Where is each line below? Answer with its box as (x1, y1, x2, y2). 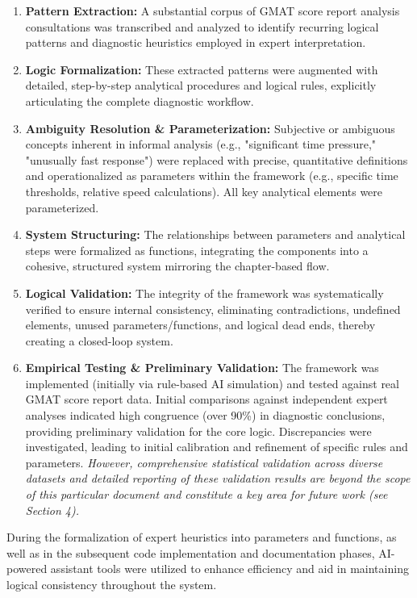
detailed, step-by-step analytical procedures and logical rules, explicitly (25, 77, 377, 94)
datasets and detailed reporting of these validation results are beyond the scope (25, 470, 411, 487)
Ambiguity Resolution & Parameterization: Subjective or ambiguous (25, 119, 395, 136)
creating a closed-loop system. (25, 332, 173, 349)
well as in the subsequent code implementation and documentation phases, (6, 544, 375, 561)
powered (6, 560, 48, 577)
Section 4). (25, 501, 79, 518)
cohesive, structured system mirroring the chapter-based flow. (25, 257, 330, 274)
